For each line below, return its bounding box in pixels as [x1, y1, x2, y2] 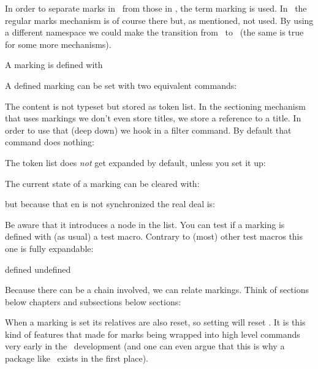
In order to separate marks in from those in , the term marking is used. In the [5, 2, 307, 14]
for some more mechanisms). [5, 37, 112, 50]
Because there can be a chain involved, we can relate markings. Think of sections [5, 283, 309, 296]
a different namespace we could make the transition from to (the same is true [5, 26, 304, 39]
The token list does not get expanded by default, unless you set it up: [5, 156, 266, 169]
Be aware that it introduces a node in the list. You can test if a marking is [5, 218, 285, 230]
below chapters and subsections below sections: [5, 295, 181, 308]
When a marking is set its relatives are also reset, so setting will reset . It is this [5, 316, 306, 329]
